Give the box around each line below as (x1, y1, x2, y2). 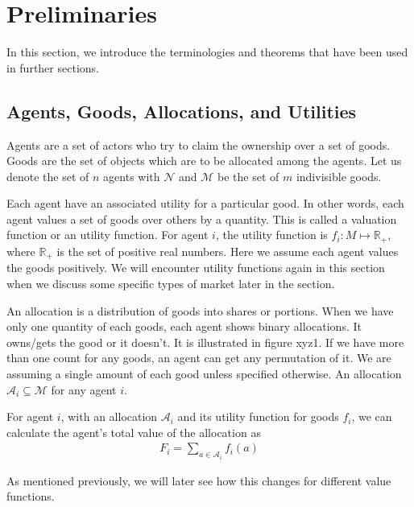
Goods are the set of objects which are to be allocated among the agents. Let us (6, 152, 402, 169)
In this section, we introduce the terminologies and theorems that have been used (6, 43, 408, 60)
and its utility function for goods (177, 408, 339, 425)
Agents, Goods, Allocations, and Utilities (6, 98, 357, 123)
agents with (103, 167, 160, 184)
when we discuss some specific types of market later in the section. (6, 274, 335, 291)
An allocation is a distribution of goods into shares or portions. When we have (6, 302, 394, 319)
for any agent (51, 381, 117, 398)
